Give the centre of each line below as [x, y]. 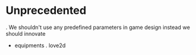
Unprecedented [46, 11]
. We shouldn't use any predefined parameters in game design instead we [98, 27]
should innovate [26, 33]
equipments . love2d [40, 45]
